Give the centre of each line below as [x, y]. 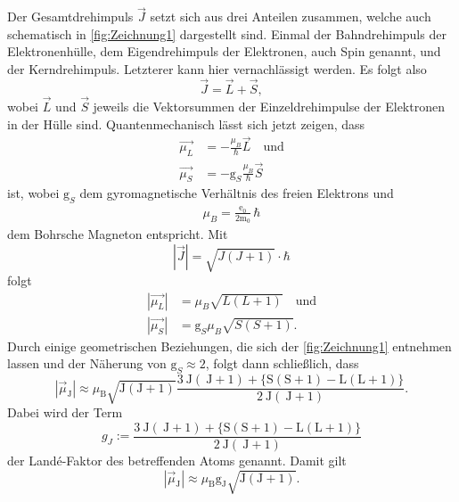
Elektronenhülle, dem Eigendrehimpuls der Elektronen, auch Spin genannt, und [224, 51]
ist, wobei [33, 193]
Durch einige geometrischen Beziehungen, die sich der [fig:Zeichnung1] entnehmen [229, 346]
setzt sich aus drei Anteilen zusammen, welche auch [291, 16]
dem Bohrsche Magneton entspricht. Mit [118, 234]
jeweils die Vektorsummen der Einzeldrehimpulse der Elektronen [269, 107]
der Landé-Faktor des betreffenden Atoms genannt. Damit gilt [177, 460]
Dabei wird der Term [65, 412]
